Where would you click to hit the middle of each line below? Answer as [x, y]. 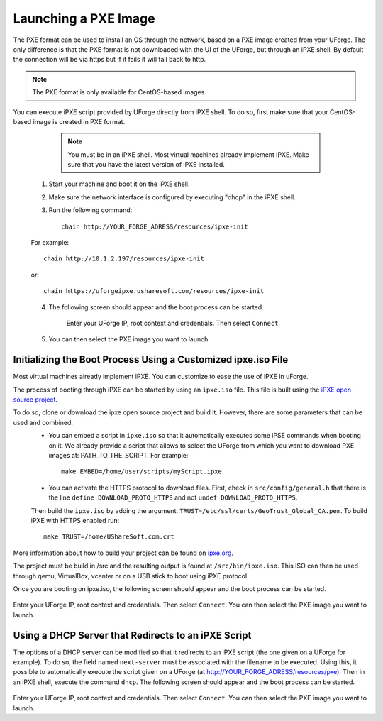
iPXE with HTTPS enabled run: [75, 520]
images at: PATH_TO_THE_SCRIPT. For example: [118, 455]
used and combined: [43, 422]
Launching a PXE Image [84, 18]
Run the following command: [90, 210]
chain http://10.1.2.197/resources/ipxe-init [124, 259]
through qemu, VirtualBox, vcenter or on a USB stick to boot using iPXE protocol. [131, 576]
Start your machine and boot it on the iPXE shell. [120, 184]
